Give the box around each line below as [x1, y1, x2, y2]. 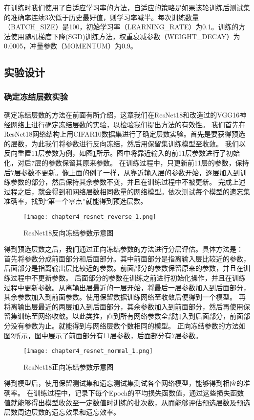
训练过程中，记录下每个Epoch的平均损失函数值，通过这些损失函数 [33, 387, 244, 397]
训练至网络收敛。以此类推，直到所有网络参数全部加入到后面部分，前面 [17, 311, 243, 321]
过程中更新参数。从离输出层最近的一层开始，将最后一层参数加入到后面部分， [4, 282, 250, 292]
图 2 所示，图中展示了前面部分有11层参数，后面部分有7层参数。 [4, 330, 202, 340]
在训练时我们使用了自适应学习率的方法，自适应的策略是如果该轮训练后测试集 [4, 2, 250, 12]
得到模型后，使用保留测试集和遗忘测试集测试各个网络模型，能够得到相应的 [4, 378, 243, 388]
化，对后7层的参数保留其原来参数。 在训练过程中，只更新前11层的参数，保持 [4, 157, 249, 167]
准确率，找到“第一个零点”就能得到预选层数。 [4, 196, 148, 206]
